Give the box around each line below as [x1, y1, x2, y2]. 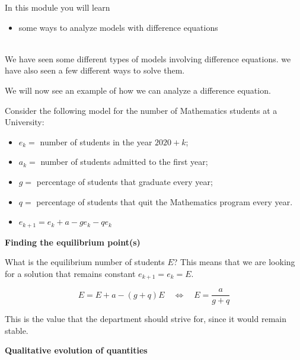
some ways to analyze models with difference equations [18, 21, 218, 33]
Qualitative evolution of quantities [5, 344, 148, 356]
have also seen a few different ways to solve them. [5, 64, 185, 77]
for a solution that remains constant [5, 267, 136, 279]
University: [5, 116, 44, 128]
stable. [5, 324, 28, 336]
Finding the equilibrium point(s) [5, 235, 141, 248]
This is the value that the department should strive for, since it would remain [5, 313, 286, 325]
